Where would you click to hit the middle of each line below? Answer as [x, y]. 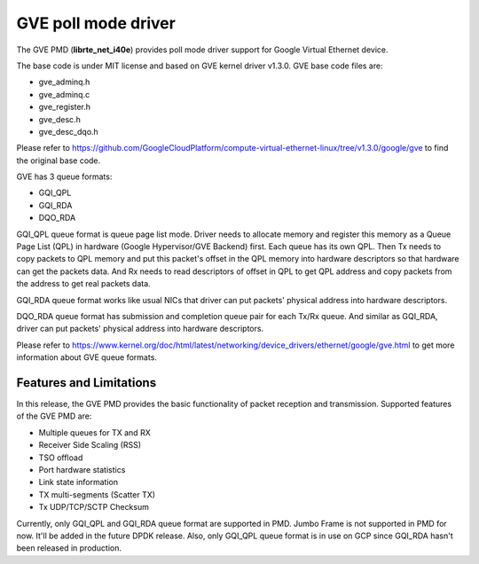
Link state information [79, 482]
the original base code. [59, 161]
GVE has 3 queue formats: [64, 176]
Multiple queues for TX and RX [94, 432]
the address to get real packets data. [83, 284]
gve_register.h [65, 107]
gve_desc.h [60, 119]
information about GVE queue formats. [86, 357]
